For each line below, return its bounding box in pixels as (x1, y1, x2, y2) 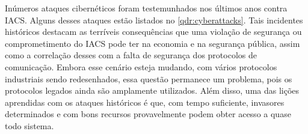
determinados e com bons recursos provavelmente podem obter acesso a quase (5, 108, 291, 120)
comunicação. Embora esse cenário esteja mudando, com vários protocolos (5, 60, 277, 73)
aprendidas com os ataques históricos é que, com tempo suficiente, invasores (5, 96, 285, 108)
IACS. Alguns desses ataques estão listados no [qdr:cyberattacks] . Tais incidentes (5, 13, 303, 26)
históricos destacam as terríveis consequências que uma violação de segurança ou (5, 25, 302, 38)
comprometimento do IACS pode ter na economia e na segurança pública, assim (5, 37, 300, 49)
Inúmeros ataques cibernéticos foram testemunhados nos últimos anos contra (5, 2, 288, 14)
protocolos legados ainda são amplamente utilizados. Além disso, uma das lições (5, 84, 300, 97)
